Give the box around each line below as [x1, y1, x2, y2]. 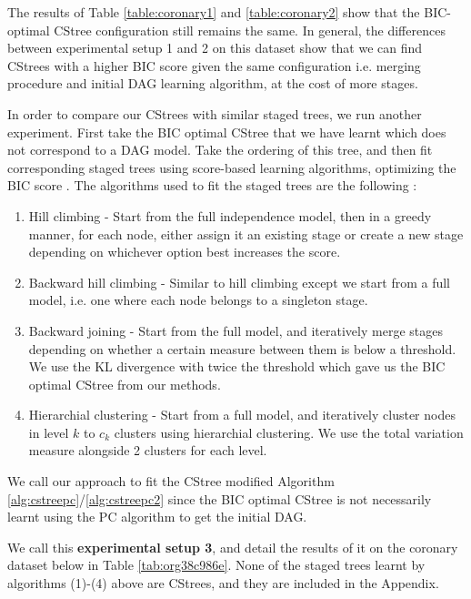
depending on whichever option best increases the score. [28, 242, 341, 261]
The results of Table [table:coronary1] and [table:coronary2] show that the [7, 3, 420, 21]
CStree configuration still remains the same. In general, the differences [54, 20, 446, 39]
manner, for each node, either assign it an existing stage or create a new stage [28, 224, 464, 243]
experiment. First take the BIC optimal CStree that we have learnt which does [7, 122, 446, 141]
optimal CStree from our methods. [28, 374, 221, 393]
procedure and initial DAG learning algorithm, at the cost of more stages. [7, 74, 418, 93]
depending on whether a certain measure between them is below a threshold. [28, 339, 456, 358]
